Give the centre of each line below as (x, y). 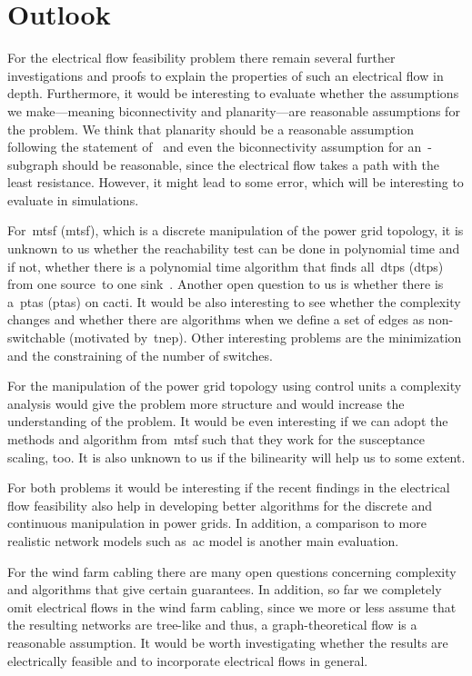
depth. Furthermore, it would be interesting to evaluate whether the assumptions (233, 93)
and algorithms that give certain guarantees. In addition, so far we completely (225, 589)
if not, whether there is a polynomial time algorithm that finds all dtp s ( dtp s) (226, 266)
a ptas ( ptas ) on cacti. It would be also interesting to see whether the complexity (234, 301)
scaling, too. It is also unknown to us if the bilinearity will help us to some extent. (236, 457)
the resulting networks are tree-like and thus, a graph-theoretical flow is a (212, 625)
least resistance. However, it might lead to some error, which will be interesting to (236, 182)
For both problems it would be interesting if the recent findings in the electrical (229, 487)
